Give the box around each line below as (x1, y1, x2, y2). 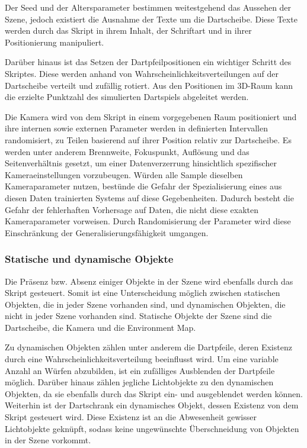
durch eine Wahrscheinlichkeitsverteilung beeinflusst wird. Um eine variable (5, 353, 279, 365)
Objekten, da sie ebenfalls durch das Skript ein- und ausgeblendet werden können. (5, 387, 303, 399)
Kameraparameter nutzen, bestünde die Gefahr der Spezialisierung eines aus (5, 180, 282, 192)
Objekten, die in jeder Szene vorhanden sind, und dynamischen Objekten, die (5, 298, 286, 310)
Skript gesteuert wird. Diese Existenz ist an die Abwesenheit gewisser (5, 411, 257, 423)
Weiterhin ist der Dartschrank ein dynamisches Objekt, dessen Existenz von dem (5, 399, 299, 411)
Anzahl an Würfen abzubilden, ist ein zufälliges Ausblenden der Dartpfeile (5, 364, 275, 376)
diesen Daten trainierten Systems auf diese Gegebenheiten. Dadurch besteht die (5, 191, 294, 204)
